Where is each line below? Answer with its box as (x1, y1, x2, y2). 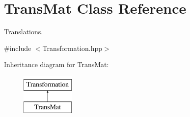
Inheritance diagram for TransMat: (4, 59, 109, 70)
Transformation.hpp (42, 43, 103, 53)
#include (4, 43, 31, 53)
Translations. (4, 26, 43, 37)
